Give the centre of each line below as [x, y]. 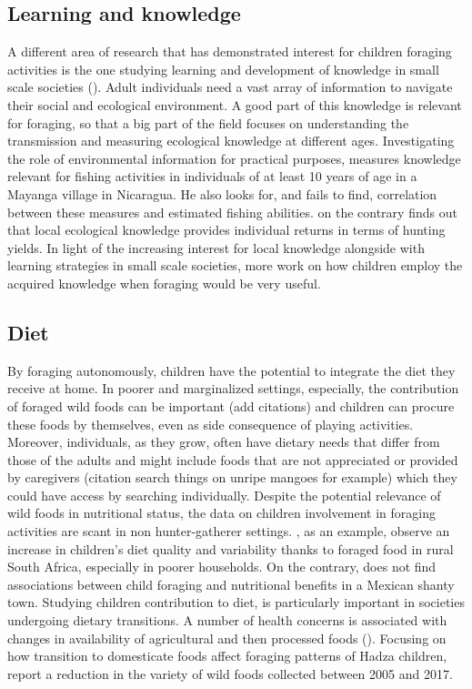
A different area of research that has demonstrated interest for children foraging [230, 51]
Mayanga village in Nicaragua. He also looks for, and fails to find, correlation [222, 193]
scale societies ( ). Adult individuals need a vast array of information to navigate [230, 87]
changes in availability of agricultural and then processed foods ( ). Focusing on [227, 638]
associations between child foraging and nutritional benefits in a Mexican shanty [231, 584]
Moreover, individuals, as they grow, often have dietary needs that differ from [224, 442]
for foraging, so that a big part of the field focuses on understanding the [208, 122]
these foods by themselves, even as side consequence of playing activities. [211, 424]
